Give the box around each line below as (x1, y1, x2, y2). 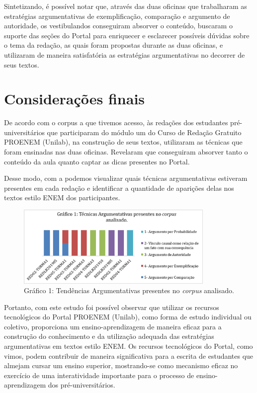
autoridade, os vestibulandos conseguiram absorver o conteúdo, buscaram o (4, 20, 233, 31)
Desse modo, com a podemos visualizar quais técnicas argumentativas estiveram (4, 173, 248, 183)
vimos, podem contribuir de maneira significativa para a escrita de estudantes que (4, 350, 254, 361)
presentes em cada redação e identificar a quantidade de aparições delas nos (4, 182, 234, 193)
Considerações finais (4, 88, 145, 109)
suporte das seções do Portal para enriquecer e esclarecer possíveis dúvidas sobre (4, 30, 250, 40)
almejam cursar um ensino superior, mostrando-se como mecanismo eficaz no (4, 360, 238, 371)
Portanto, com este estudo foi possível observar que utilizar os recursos (4, 302, 219, 312)
